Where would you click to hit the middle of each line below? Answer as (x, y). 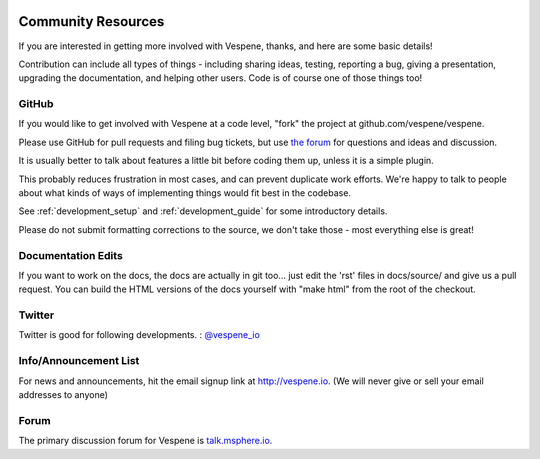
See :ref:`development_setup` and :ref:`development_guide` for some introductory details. (203, 211)
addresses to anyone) (63, 394)
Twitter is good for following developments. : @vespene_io (139, 335)
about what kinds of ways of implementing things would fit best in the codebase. (185, 193)
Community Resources (91, 21)
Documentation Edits (71, 255)
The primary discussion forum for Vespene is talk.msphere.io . (145, 441)
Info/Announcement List (79, 361)
